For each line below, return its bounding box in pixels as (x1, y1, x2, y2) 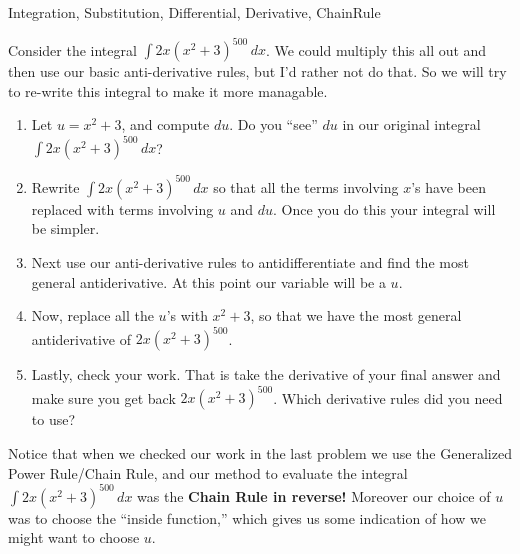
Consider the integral (8, 39, 137, 60)
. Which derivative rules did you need (273, 387, 503, 408)
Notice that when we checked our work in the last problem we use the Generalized (8, 443, 512, 464)
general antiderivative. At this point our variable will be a (31, 271, 386, 292)
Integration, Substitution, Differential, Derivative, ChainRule (8, 2, 381, 22)
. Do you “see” (229, 114, 318, 135)
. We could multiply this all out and (265, 39, 487, 60)
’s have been (411, 176, 486, 197)
